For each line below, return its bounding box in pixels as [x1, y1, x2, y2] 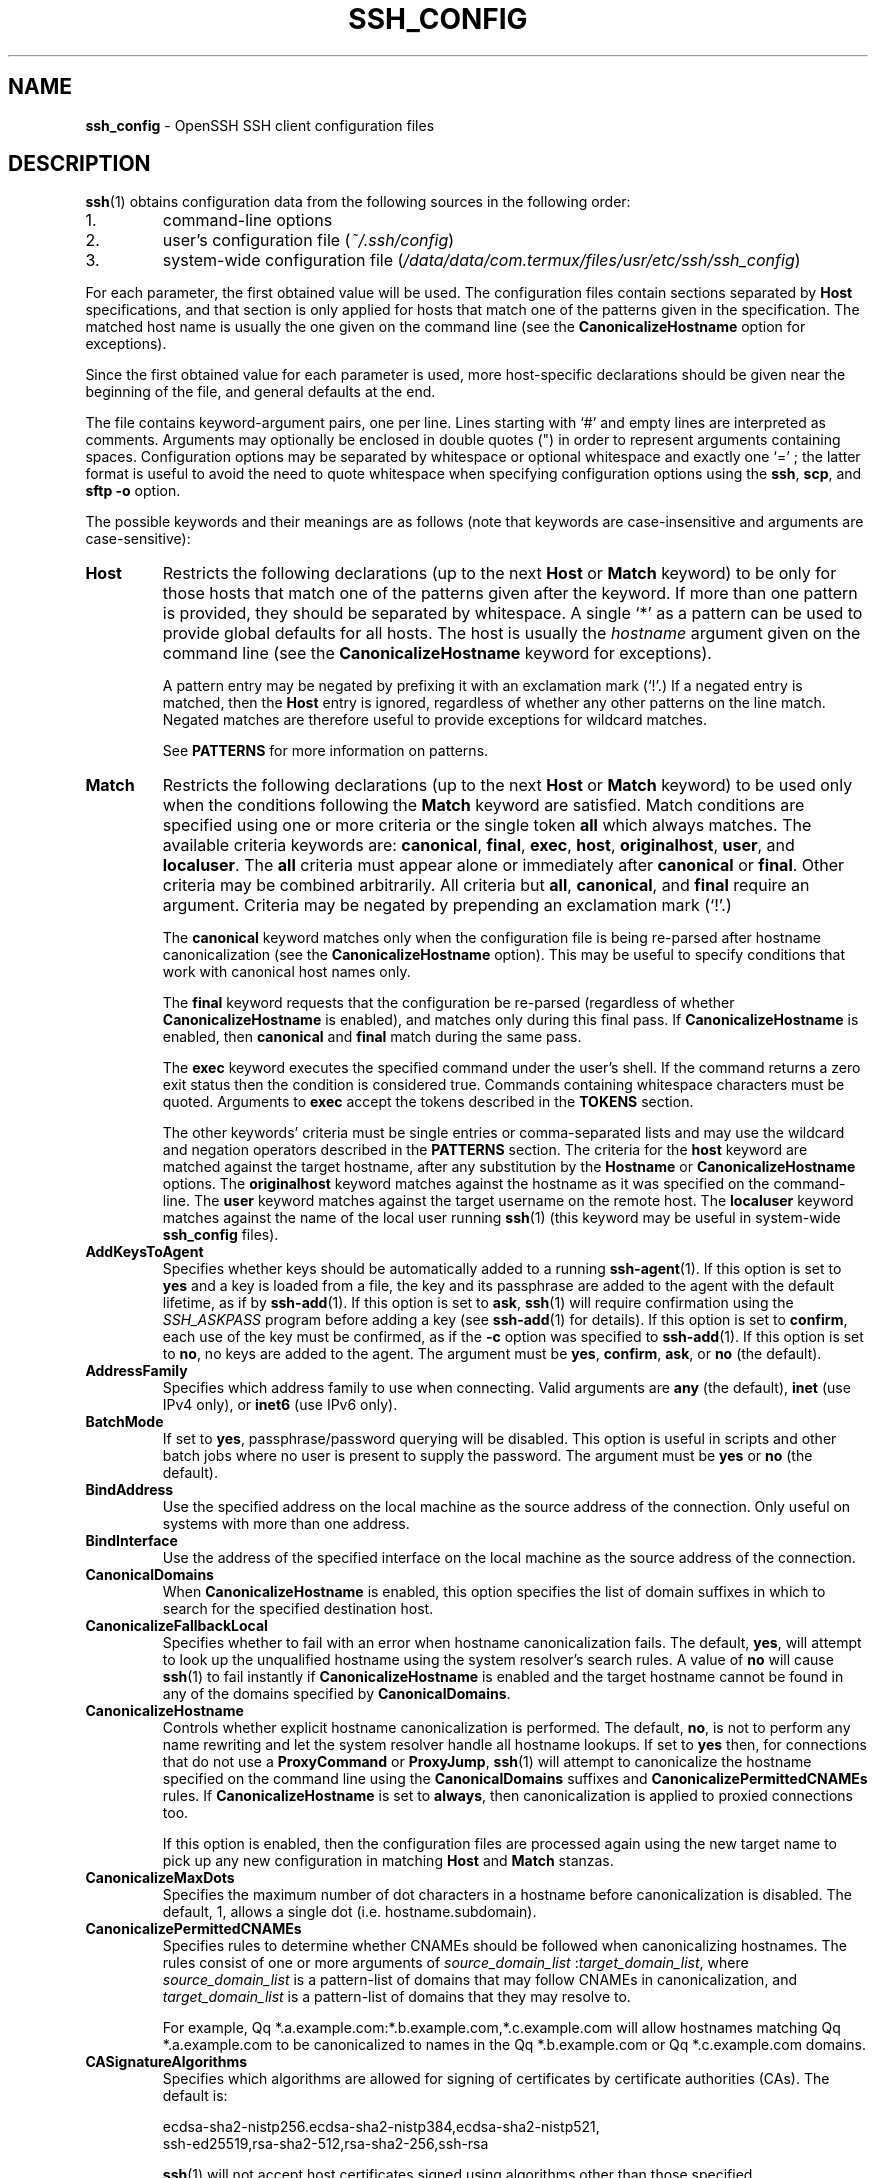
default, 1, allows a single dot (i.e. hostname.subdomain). [162, 1903, 537, 1921]
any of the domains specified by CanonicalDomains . [162, 1685, 511, 1703]
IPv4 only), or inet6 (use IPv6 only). [162, 1396, 398, 1414]
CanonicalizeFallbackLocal [85, 1617, 268, 1635]
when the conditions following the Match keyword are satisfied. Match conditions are [162, 795, 805, 816]
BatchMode [85, 1413, 164, 1431]
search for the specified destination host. [162, 1600, 434, 1618]
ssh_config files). [162, 1226, 279, 1244]
